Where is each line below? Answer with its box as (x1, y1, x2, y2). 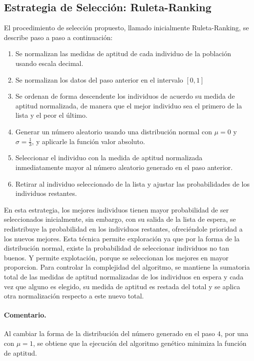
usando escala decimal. (15, 58, 84, 68)
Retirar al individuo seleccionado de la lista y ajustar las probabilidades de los (15, 178, 250, 189)
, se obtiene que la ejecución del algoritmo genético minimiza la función (33, 338, 247, 348)
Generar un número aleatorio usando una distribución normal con (15, 126, 212, 136)
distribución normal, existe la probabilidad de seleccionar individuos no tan (4, 243, 229, 253)
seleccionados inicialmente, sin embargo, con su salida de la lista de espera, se (4, 214, 236, 224)
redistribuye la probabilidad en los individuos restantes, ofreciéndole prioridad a (4, 223, 243, 234)
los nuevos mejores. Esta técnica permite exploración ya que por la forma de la (4, 233, 240, 243)
